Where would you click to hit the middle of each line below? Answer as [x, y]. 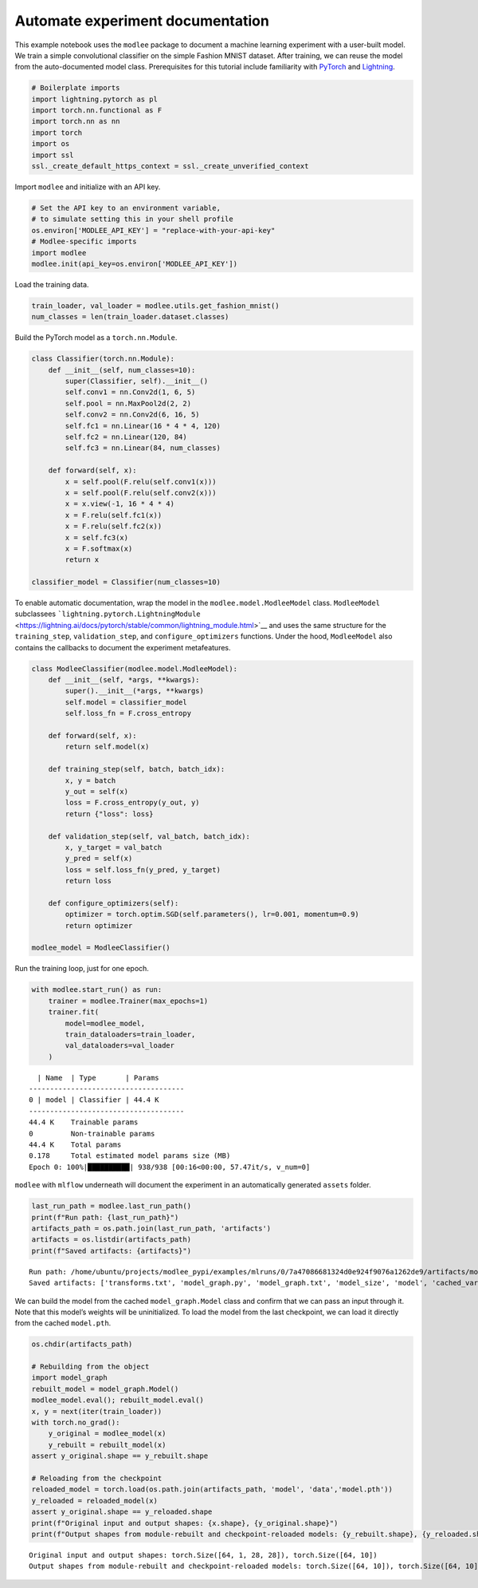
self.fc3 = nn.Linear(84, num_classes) [143, 448]
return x [82, 560]
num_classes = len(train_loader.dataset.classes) [130, 317]
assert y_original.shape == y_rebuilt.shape [120, 1456]
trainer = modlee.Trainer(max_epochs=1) [128, 1001]
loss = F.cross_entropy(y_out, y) [132, 803]
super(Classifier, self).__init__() [137, 381]
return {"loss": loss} [110, 814]
